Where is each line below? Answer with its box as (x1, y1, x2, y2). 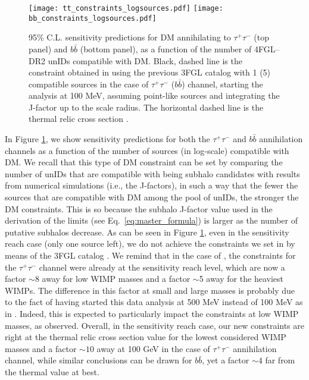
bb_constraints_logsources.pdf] (29, 14, 157, 23)
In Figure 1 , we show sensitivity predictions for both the (5, 133, 210, 145)
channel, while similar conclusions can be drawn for (5, 354, 192, 366)
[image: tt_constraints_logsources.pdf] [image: (29, 4, 223, 12)
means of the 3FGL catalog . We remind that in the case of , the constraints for (5, 249, 296, 261)
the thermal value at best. (5, 365, 99, 378)
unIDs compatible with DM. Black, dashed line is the (48, 54, 242, 67)
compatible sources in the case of (29, 77, 149, 90)
